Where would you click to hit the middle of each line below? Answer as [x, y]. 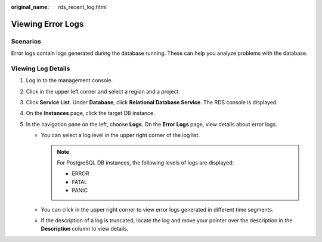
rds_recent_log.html [82, 7]
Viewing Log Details [41, 69]
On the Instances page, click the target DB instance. [90, 113]
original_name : [30, 7]
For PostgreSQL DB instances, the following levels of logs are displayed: [145, 163]
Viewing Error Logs [47, 24]
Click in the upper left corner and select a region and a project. [103, 91]
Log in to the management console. [69, 80]
